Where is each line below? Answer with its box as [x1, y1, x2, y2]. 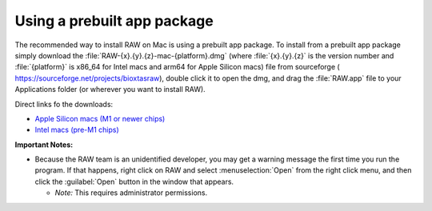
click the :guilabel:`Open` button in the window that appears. [34, 177, 234, 186]
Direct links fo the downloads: [14, 99, 114, 109]
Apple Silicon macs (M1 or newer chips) [34, 113, 166, 123]
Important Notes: [14, 140, 74, 149]
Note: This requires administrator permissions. [54, 188, 208, 197]
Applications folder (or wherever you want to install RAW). [14, 85, 206, 94]
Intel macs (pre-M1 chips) [34, 125, 119, 135]
